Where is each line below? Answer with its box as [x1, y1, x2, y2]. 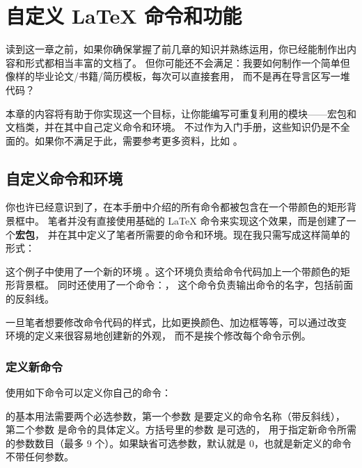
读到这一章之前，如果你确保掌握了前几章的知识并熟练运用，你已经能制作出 [6, 42, 347, 56]
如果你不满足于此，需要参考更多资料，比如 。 [34, 133, 243, 147]
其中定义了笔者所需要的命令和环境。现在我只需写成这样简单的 [67, 227, 350, 241]
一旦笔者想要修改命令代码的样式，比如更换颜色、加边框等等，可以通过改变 [6, 314, 347, 329]
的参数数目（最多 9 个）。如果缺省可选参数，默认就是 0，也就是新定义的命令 [6, 435, 352, 450]
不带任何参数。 [6, 449, 74, 464]
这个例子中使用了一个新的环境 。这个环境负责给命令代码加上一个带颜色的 [6, 264, 340, 278]
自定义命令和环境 [6, 167, 123, 188]
